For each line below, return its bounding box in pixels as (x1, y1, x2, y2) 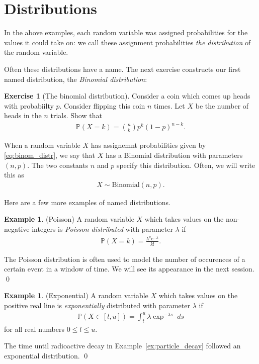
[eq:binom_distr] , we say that (4, 150, 96, 160)
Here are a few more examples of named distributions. (4, 197, 170, 207)
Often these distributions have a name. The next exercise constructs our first (4, 63, 241, 74)
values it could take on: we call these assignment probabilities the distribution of (4, 37, 251, 47)
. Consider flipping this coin (59, 100, 145, 111)
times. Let (154, 100, 185, 111)
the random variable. (4, 47, 68, 57)
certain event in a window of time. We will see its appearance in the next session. (4, 263, 254, 274)
